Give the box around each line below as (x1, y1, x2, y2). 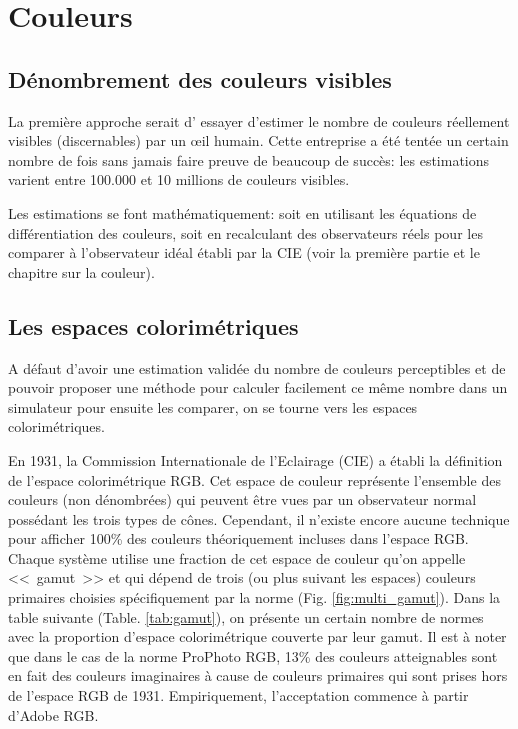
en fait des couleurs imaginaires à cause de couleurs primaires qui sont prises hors (8, 665, 508, 686)
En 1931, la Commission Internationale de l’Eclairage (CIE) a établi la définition (8, 449, 503, 470)
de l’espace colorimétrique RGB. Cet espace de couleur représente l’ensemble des (8, 469, 501, 490)
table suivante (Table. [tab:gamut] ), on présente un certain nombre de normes (8, 606, 484, 627)
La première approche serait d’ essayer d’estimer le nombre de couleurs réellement (8, 110, 510, 131)
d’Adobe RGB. (8, 704, 99, 725)
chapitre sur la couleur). (8, 261, 155, 282)
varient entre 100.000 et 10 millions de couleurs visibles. (8, 169, 350, 190)
